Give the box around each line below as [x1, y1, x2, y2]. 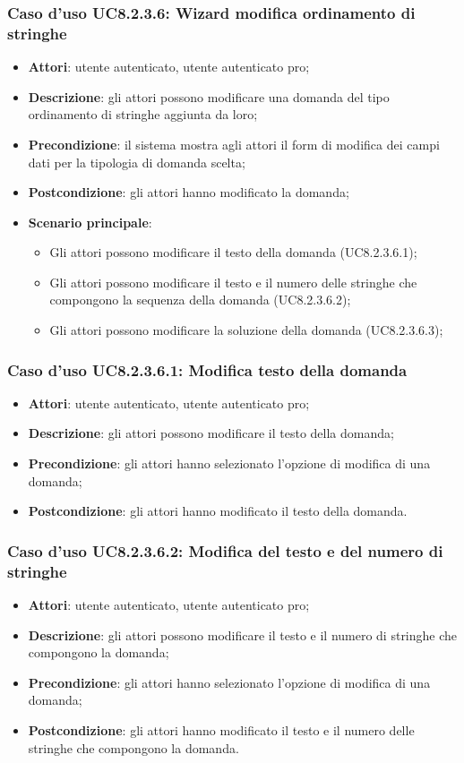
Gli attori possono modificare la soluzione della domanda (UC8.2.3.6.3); [49, 321, 443, 339]
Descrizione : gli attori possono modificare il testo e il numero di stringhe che [28, 625, 458, 644]
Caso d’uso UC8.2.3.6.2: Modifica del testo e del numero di [7, 539, 443, 562]
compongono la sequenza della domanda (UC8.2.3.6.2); [49, 290, 351, 309]
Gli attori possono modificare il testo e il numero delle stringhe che [49, 272, 417, 291]
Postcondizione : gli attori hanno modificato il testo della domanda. [28, 502, 408, 520]
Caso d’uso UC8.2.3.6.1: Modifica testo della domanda [7, 358, 408, 381]
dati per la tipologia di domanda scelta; [28, 152, 245, 171]
